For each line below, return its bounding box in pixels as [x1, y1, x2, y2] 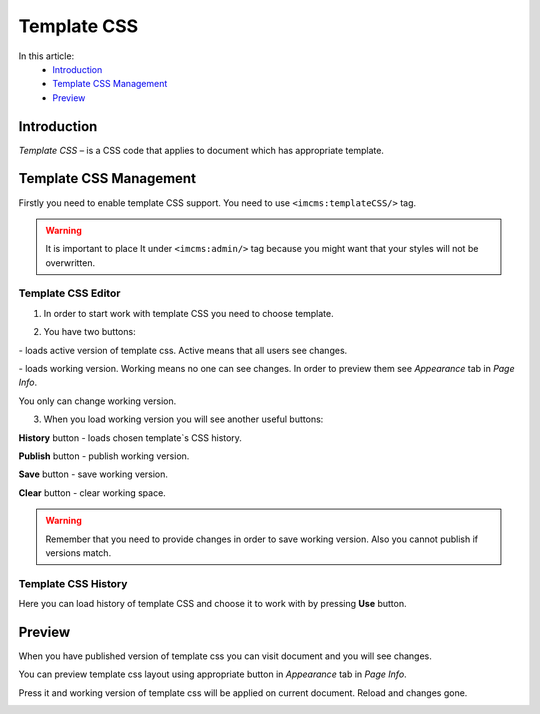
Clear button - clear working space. [18, 486, 167, 499]
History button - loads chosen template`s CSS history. [18, 431, 242, 444]
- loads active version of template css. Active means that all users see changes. [18, 344, 348, 356]
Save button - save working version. [18, 468, 169, 480]
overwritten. [45, 256, 96, 269]
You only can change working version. [18, 395, 177, 407]
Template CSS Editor [18, 286, 121, 300]
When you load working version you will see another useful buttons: [43, 413, 324, 425]
